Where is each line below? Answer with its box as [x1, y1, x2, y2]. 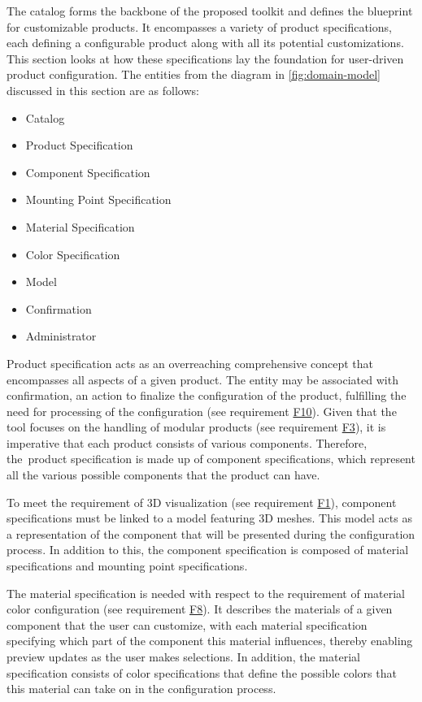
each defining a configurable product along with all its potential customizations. [7, 34, 404, 51]
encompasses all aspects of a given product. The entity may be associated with [7, 370, 398, 388]
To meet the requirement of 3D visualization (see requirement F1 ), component [7, 493, 397, 510]
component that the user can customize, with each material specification [7, 616, 368, 633]
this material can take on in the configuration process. [7, 680, 276, 697]
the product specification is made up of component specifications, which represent [7, 450, 415, 467]
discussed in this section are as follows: [7, 81, 199, 98]
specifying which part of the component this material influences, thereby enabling [7, 632, 413, 649]
